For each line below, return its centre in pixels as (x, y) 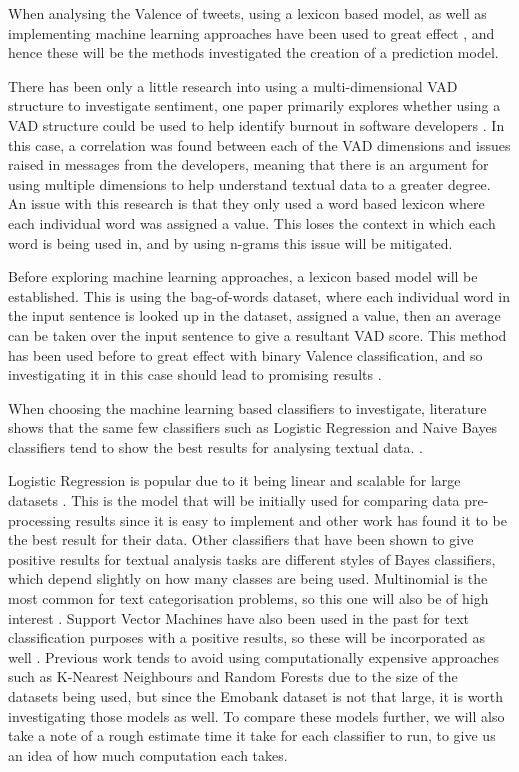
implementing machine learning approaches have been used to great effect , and (251, 32)
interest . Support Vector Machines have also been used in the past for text (238, 617)
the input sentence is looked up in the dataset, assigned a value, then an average (254, 315)
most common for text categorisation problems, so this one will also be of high (248, 598)
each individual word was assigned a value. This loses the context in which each (252, 222)
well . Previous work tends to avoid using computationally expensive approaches (254, 656)
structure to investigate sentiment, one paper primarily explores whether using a (254, 105)
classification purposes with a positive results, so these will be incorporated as (246, 637)
